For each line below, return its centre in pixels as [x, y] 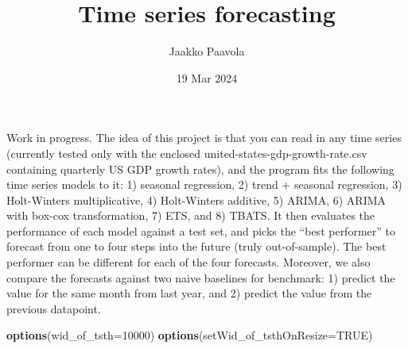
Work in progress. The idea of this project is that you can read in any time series [204, 138]
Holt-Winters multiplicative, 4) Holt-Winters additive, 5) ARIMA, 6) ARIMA [196, 199]
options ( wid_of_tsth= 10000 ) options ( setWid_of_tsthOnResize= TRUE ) [190, 335]
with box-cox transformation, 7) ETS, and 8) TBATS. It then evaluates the [191, 215]
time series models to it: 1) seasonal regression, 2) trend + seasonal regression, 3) [204, 184]
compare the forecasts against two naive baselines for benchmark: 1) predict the [201, 277]
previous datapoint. [54, 308]
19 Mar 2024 [207, 77]
